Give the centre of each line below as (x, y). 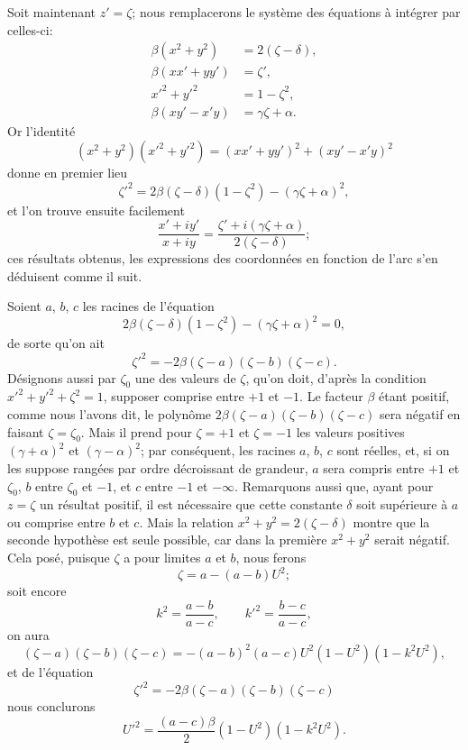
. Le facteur (331, 396)
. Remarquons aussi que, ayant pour (334, 485)
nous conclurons (51, 706)
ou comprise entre (56, 521)
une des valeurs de (185, 377)
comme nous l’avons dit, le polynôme (110, 413)
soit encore (37, 591)
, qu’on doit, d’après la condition (336, 377)
